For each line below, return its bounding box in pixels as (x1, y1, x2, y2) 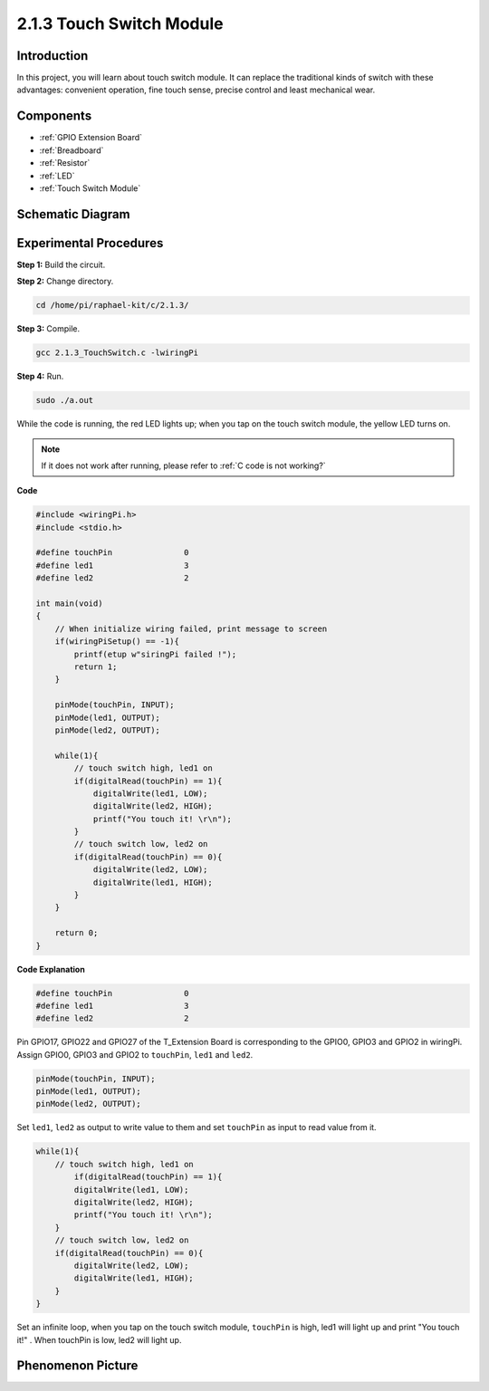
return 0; (54, 928, 99, 938)
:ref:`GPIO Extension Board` (39, 132, 143, 143)
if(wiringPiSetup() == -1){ (54, 637, 180, 647)
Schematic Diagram (16, 206, 130, 222)
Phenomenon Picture (16, 1358, 139, 1374)
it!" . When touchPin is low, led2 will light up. (16, 1334, 182, 1345)
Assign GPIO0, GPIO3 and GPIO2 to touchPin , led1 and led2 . (16, 1049, 254, 1060)
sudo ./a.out (35, 395, 94, 406)
